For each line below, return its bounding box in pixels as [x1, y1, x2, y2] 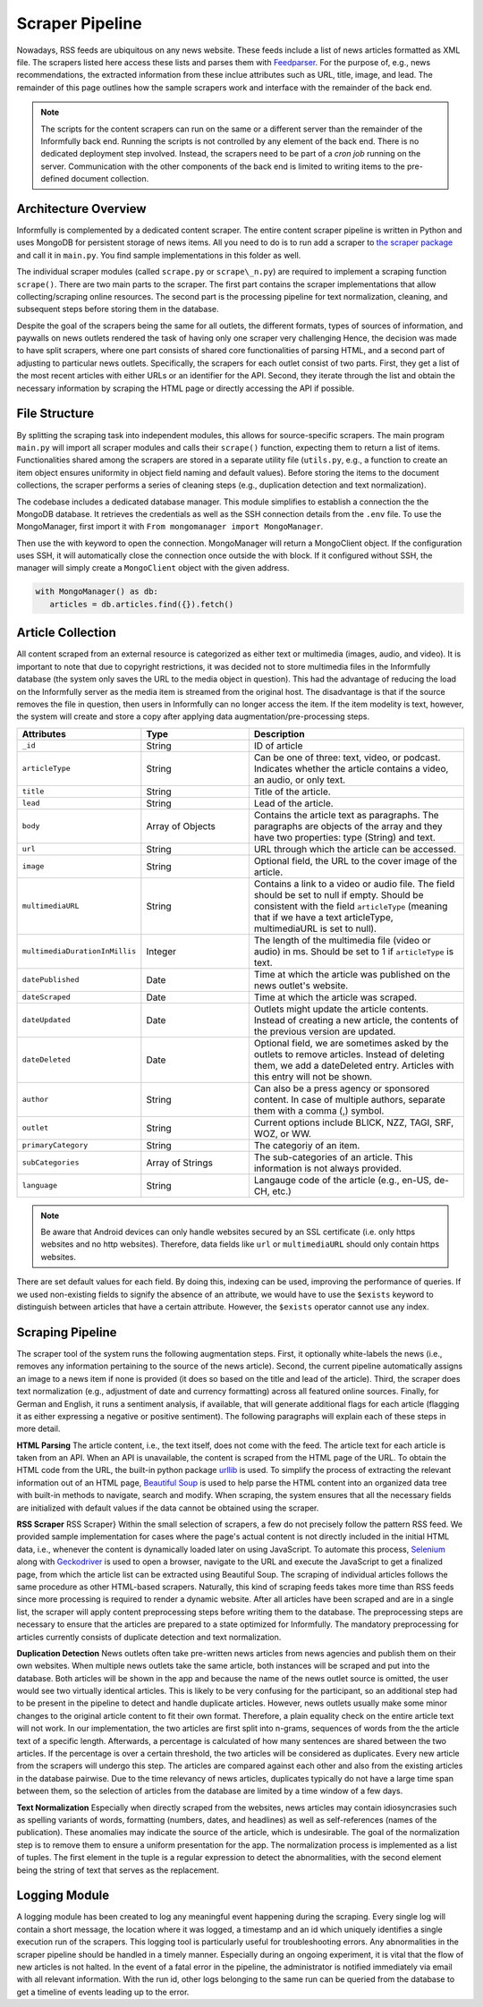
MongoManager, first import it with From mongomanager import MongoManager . [16, 521, 324, 532]
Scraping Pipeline [16, 1325, 117, 1340]
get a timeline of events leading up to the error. [16, 1986, 190, 1997]
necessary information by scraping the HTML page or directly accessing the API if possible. [16, 383, 355, 394]
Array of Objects [146, 819, 216, 832]
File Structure [16, 406, 94, 421]
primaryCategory [21, 1140, 89, 1150]
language [21, 1181, 58, 1190]
